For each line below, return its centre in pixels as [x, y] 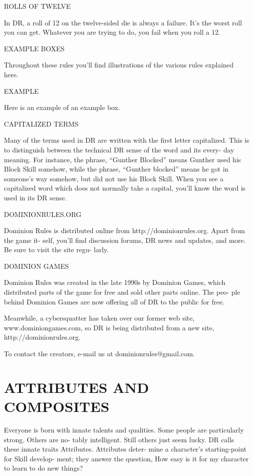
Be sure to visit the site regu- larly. [56, 249]
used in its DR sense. [35, 197]
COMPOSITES [57, 406]
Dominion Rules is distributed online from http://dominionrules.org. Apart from [125, 230]
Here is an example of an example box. [62, 107]
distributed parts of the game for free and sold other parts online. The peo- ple [122, 292]
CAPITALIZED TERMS [41, 123]
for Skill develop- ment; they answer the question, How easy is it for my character [126, 458]
